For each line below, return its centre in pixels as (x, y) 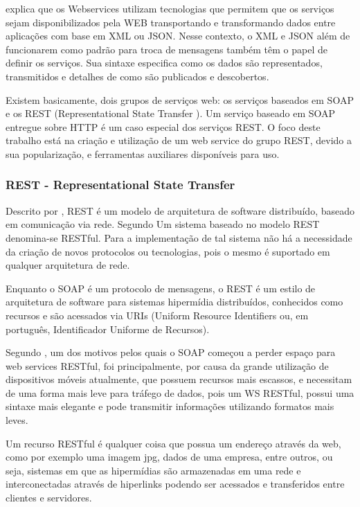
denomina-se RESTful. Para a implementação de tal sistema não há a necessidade (179, 237)
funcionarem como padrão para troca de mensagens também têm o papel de (166, 49)
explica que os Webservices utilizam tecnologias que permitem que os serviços (170, 8)
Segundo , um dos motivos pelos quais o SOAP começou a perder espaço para (171, 352)
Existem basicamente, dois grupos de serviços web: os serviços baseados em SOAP (180, 99)
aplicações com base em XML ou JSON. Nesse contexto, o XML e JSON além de (178, 36)
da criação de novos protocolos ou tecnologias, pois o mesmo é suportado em (168, 251)
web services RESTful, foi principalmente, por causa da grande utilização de (167, 365)
